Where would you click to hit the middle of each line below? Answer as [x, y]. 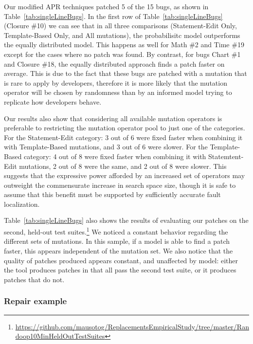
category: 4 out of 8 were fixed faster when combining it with [115, 156]
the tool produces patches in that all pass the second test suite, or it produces [120, 270]
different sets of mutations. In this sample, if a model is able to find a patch [117, 241]
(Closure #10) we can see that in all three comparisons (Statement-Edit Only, [120, 26]
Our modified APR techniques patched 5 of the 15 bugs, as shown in [106, 6]
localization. [22, 204]
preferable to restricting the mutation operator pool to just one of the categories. [125, 128]
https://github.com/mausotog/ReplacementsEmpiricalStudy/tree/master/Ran [132, 326]
